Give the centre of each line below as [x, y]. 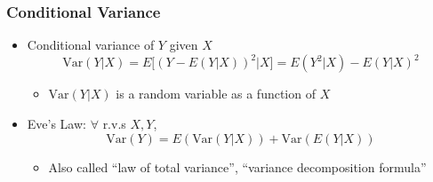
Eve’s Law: [56, 123]
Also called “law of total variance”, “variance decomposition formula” [237, 166]
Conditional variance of [91, 45]
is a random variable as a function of [216, 94]
